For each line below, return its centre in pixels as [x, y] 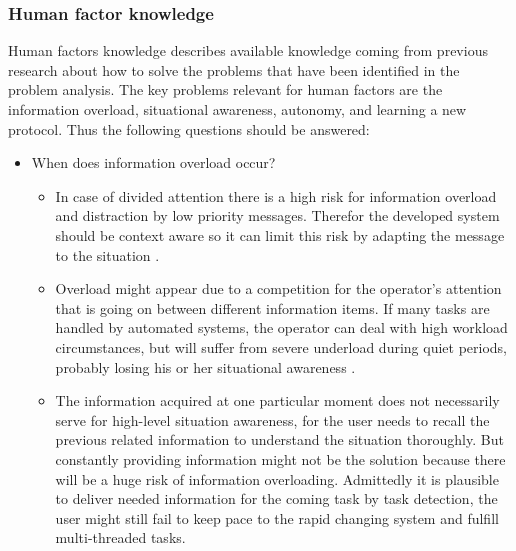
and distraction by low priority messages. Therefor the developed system [277, 215]
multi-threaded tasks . [120, 537]
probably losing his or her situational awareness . [205, 366]
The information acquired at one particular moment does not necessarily [277, 400]
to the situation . [107, 254]
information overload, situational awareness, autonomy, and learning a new [237, 109]
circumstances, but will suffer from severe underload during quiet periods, [281, 346]
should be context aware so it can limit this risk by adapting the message [280, 234]
